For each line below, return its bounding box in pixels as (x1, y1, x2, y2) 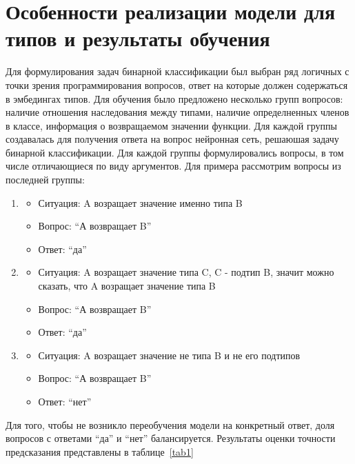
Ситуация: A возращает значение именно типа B (38, 195, 243, 210)
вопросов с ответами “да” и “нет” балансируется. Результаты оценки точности (6, 431, 336, 445)
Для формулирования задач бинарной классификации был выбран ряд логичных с (6, 64, 349, 79)
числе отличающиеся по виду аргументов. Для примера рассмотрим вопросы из (6, 159, 341, 173)
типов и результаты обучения (6, 24, 270, 52)
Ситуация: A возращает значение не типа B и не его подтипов (38, 347, 301, 362)
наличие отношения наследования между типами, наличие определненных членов (6, 105, 349, 119)
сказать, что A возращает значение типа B (38, 279, 216, 293)
